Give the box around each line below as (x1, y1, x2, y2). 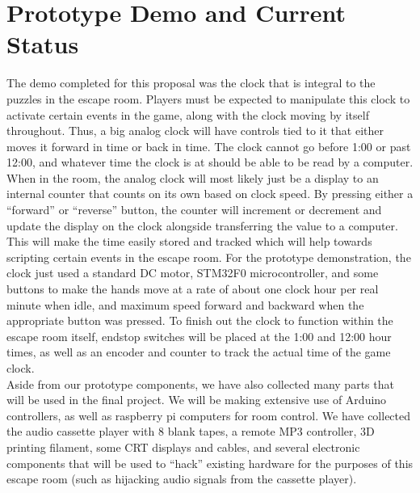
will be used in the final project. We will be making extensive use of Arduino (6, 391, 387, 408)
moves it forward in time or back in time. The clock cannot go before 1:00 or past (6, 137, 411, 154)
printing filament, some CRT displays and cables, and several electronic (6, 438, 360, 455)
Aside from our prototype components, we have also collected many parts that (6, 375, 394, 392)
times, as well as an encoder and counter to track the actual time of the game (6, 343, 391, 360)
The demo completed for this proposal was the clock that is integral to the (6, 74, 376, 91)
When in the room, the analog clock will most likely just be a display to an (6, 169, 379, 186)
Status (6, 27, 79, 61)
